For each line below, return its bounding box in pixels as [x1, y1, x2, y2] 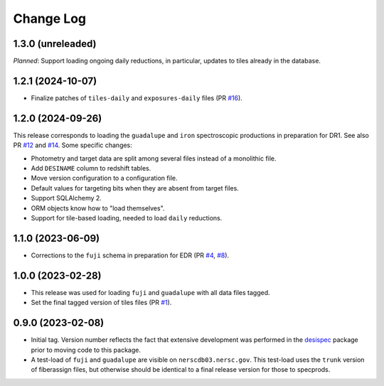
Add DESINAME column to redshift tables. [31, 164, 151, 173]
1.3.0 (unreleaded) [13, 38, 97, 50]
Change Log [13, 11, 87, 26]
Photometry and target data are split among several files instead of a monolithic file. [31, 154, 277, 163]
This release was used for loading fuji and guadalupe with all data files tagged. [31, 288, 270, 296]
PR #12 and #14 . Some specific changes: [13, 141, 133, 149]
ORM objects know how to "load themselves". [31, 203, 165, 213]
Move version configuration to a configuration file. [31, 174, 178, 183]
